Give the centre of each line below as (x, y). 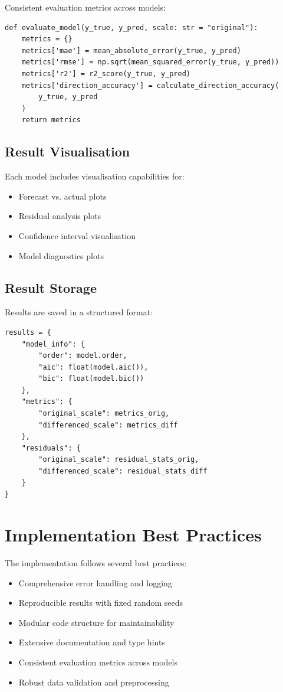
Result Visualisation (68, 151)
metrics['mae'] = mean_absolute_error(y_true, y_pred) (131, 50)
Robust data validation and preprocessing (94, 682)
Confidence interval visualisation (77, 235)
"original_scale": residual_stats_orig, (119, 460)
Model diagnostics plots (61, 255)
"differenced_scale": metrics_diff (108, 425)
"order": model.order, (83, 356)
